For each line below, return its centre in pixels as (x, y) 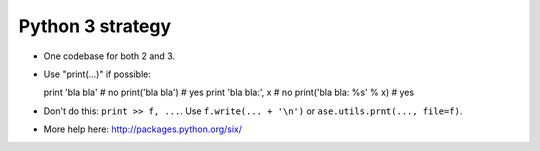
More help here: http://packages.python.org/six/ (143, 129)
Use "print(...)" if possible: (97, 74)
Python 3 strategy (95, 26)
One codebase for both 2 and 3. (109, 56)
